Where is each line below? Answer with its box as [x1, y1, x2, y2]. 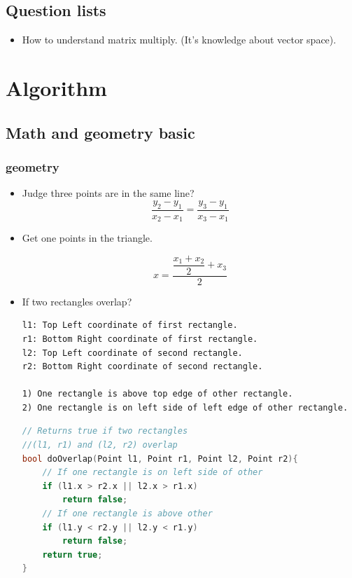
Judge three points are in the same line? [22, 186, 195, 200]
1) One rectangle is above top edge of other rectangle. [22, 389, 293, 399]
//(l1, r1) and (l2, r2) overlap [22, 440, 178, 450]
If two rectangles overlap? [22, 294, 132, 308]
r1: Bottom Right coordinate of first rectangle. [22, 333, 258, 344]
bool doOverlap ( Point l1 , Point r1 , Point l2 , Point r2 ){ [22, 453, 298, 464]
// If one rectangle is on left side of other [42, 467, 263, 478]
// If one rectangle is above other [42, 509, 213, 519]
